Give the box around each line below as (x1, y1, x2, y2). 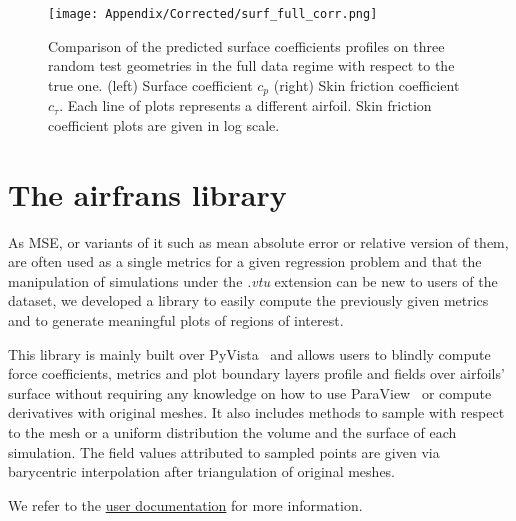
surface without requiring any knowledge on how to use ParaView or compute (8, 382, 492, 403)
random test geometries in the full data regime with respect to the (48, 55, 455, 76)
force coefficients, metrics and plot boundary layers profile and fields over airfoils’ (8, 363, 505, 384)
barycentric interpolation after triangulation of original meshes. (8, 461, 396, 482)
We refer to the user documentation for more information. (8, 494, 363, 515)
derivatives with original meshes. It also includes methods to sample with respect (8, 402, 505, 423)
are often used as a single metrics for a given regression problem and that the (8, 251, 482, 272)
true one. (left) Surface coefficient (48, 74, 253, 95)
